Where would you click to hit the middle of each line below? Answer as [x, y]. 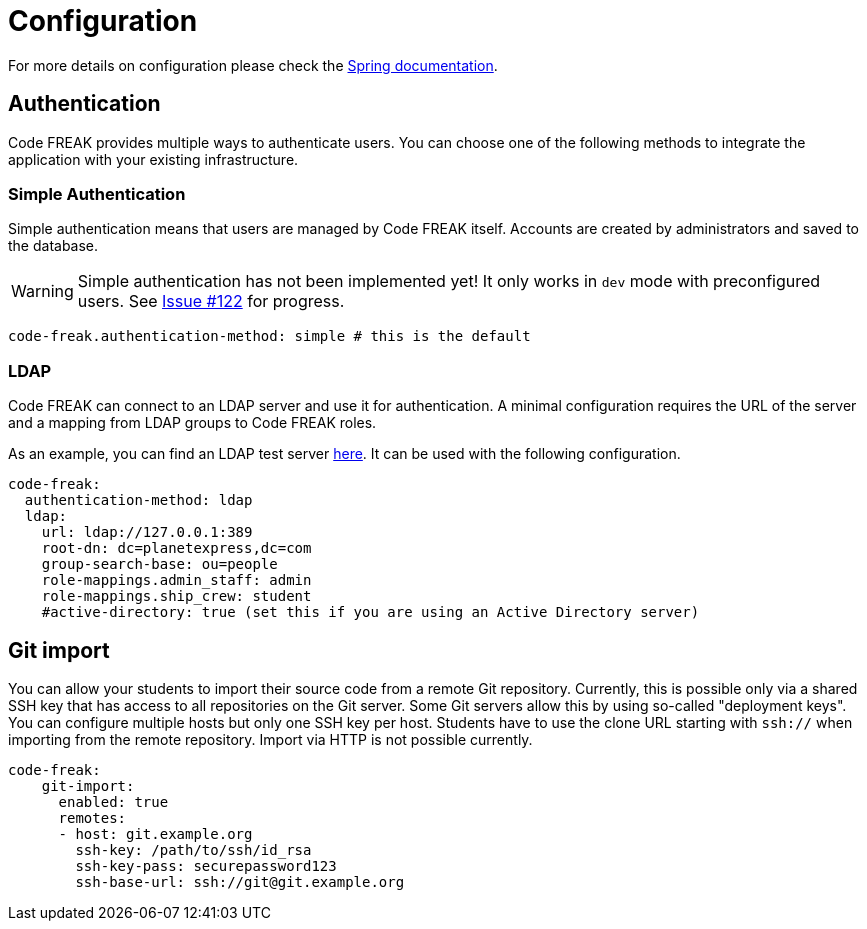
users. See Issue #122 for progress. [211, 301]
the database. [53, 246]
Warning [42, 291]
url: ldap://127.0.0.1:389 [147, 532]
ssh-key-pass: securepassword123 [206, 865]
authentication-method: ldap [138, 500]
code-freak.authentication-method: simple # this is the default [269, 336]
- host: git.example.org [155, 833]
